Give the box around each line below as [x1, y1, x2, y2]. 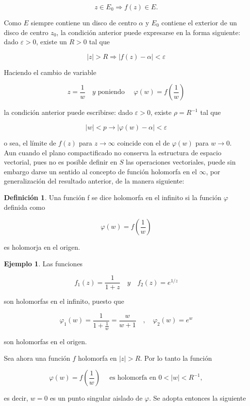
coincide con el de [117, 137, 170, 148]
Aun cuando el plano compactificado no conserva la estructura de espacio [4, 147, 221, 157]
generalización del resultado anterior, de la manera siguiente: [4, 176, 184, 186]
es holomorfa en [109, 374, 156, 382]
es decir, [4, 393, 28, 403]
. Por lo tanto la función [140, 352, 212, 363]
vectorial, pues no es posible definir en [4, 157, 117, 167]
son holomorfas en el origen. [4, 336, 87, 347]
